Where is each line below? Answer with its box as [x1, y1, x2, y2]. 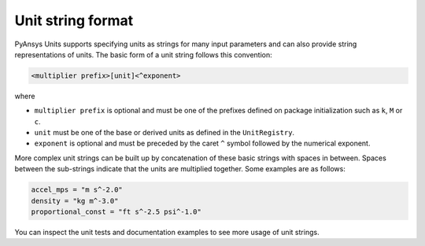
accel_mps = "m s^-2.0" [31, 185, 124, 194]
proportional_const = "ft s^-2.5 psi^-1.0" [31, 207, 202, 216]
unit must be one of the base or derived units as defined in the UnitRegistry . [34, 128, 295, 138]
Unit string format [14, 12, 134, 29]
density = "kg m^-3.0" [31, 196, 119, 205]
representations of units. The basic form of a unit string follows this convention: [14, 50, 273, 59]
